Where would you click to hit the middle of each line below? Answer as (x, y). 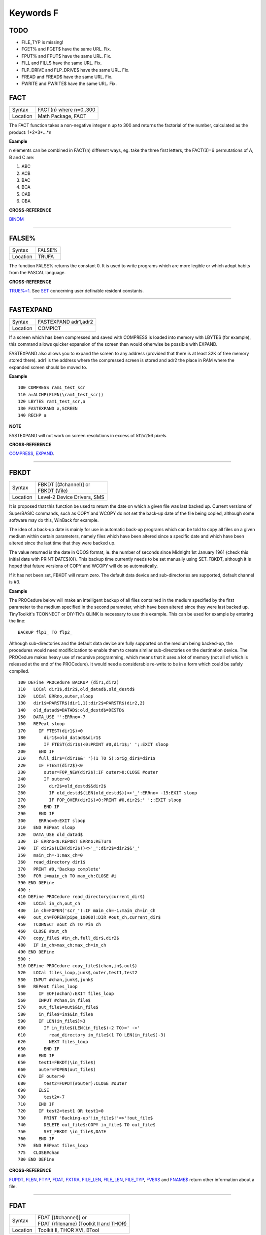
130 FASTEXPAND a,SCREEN (48, 408)
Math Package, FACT (62, 116)
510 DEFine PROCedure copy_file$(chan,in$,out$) (78, 966)
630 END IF (39, 1049)
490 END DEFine (36, 952)
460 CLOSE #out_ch (43, 931)
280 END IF (39, 807)
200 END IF (36, 751)
